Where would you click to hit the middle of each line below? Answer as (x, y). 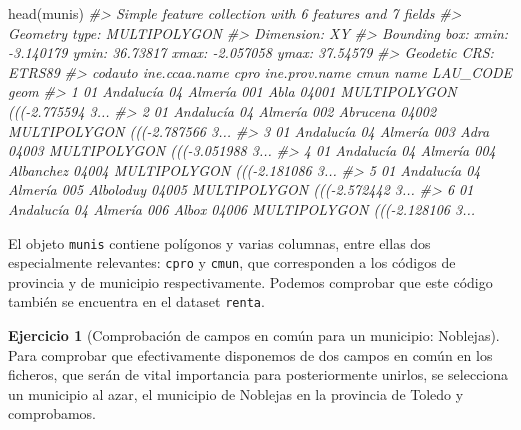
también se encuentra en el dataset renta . (136, 301)
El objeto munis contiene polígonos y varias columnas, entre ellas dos (219, 242)
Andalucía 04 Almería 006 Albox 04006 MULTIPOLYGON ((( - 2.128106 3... (242, 208)
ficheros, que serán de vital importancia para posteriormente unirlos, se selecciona (258, 374)
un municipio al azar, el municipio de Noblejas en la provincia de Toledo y (236, 393)
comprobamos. (52, 413)
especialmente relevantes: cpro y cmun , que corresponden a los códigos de (232, 262)
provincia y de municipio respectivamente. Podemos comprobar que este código (250, 281)
